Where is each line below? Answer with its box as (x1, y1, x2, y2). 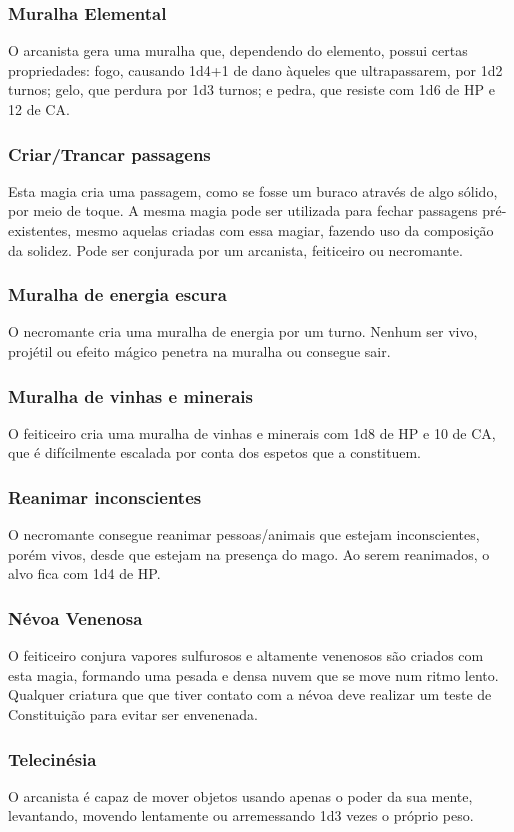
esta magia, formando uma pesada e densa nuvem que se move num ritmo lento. (8, 664, 499, 685)
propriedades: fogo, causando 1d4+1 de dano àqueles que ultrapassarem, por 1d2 (8, 59, 503, 80)
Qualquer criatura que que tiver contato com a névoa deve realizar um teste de (8, 684, 492, 705)
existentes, (8, 220, 72, 240)
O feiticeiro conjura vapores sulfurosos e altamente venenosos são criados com (8, 645, 484, 666)
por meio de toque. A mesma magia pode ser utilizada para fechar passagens (8, 200, 478, 221)
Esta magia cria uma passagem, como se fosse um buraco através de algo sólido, (8, 180, 498, 201)
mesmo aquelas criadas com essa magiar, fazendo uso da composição (75, 220, 494, 240)
